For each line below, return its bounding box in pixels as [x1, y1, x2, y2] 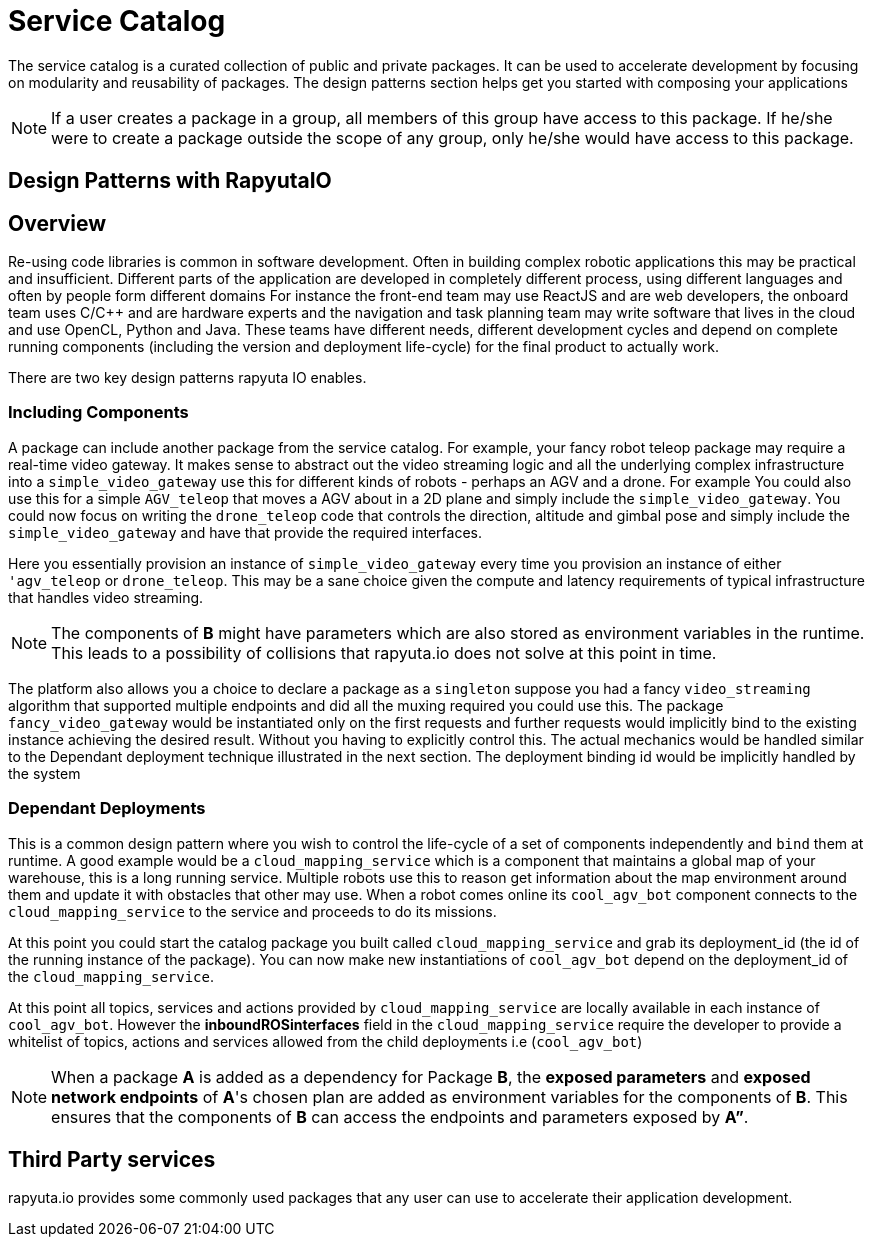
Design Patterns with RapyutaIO [8, 168, 332, 194]
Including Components [8, 402, 189, 423]
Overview [8, 210, 107, 236]
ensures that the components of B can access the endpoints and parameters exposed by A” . [51, 1106, 749, 1127]
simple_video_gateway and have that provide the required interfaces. [8, 523, 482, 541]
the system [8, 764, 81, 782]
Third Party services [8, 1146, 216, 1172]
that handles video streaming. [8, 588, 204, 606]
